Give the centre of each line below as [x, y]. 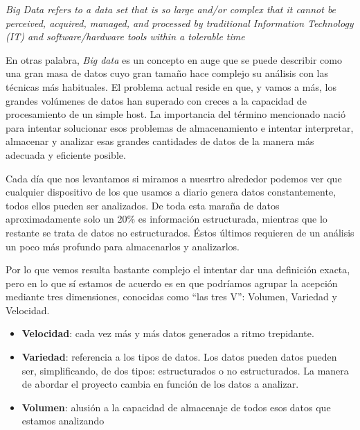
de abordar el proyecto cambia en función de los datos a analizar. [160, 384]
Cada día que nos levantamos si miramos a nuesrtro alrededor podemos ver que [174, 178]
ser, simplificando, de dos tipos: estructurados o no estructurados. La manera [185, 370]
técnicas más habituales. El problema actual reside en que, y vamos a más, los [171, 86]
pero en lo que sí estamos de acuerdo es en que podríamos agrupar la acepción [172, 283]
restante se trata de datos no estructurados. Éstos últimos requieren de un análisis [180, 232]
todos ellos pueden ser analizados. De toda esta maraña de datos [143, 205]
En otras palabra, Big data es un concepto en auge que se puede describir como [174, 59]
